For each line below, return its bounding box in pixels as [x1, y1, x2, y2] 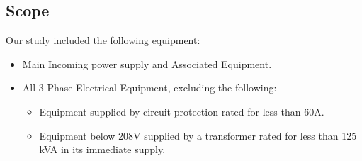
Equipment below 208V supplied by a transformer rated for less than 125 [39, 128, 357, 143]
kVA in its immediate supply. [39, 142, 166, 157]
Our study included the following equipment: [6, 33, 200, 48]
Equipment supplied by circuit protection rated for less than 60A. [39, 104, 324, 118]
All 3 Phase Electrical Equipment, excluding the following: [22, 80, 277, 95]
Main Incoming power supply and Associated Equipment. [22, 56, 272, 71]
